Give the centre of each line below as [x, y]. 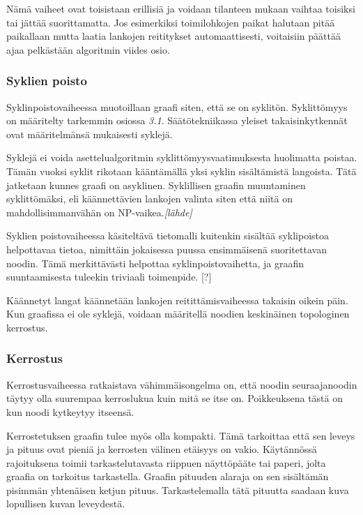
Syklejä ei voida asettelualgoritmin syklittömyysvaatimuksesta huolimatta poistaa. [182, 157]
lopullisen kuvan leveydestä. [66, 503]
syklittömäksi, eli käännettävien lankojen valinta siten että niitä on [149, 199]
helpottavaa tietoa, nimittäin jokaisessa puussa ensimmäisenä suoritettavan [167, 249]
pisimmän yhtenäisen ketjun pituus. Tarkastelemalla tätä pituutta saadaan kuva [178, 490]
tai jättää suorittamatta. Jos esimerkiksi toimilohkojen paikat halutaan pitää [171, 22]
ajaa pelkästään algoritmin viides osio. [88, 49]
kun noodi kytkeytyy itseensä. [70, 411]
